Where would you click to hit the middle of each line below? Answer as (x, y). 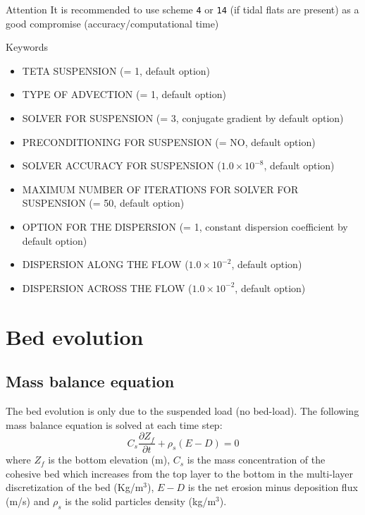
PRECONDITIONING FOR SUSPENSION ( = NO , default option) (169, 141)
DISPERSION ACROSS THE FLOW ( (107, 287)
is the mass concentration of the (256, 460)
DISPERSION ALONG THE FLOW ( (105, 264)
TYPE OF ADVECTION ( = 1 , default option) (124, 94)
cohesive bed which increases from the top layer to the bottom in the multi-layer (180, 473)
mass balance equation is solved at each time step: (114, 424)
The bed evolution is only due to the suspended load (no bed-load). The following (182, 410)
